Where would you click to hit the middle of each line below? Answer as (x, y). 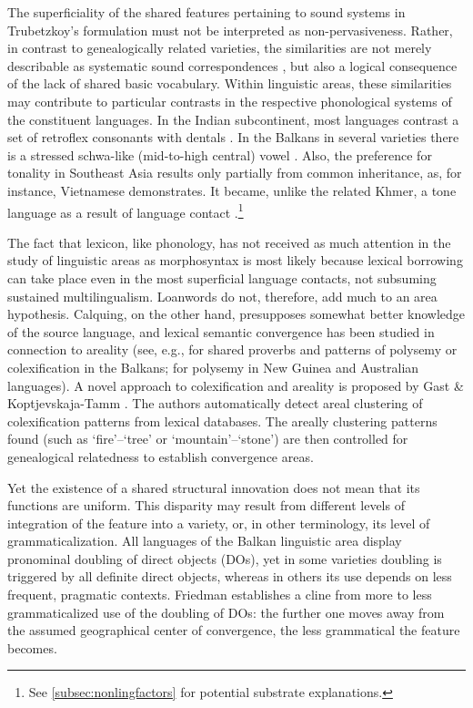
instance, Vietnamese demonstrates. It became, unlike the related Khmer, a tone (232, 190)
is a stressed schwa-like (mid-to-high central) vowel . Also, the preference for (220, 154)
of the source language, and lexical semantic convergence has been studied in (221, 331)
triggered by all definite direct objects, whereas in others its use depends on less (230, 576)
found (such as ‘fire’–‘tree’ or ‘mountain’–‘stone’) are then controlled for (208, 439)
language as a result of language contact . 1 (126, 210)
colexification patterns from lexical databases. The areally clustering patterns (222, 421)
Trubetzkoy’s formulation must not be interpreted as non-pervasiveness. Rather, (230, 30)
